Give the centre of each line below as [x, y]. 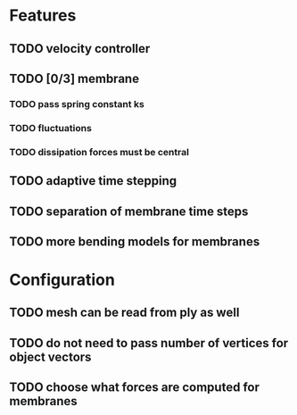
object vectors [50, 357]
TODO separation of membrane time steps [129, 211]
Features [43, 16]
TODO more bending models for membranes [135, 241]
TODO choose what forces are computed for [135, 388]
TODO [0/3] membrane [74, 78]
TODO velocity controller [80, 49]
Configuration [62, 280]
